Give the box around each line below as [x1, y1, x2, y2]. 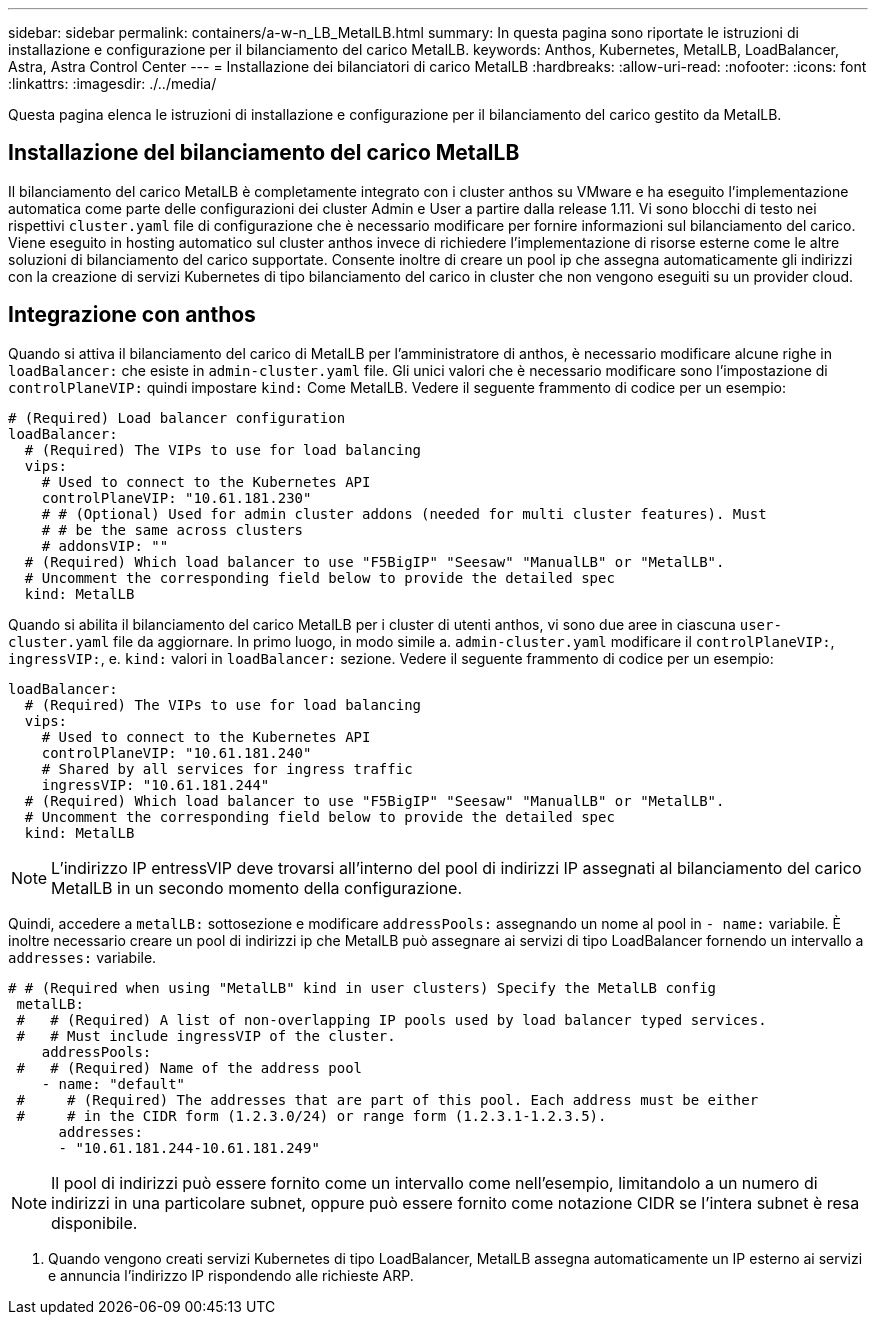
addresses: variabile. [8, 948, 157, 966]
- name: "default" [41, 1075, 186, 1092]
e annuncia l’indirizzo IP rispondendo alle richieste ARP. [48, 1266, 414, 1284]
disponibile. [51, 1212, 138, 1233]
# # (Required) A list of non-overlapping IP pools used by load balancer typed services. [16, 1011, 767, 1028]
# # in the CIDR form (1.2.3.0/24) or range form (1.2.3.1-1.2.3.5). [16, 1107, 607, 1124]
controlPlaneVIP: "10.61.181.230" [41, 489, 312, 506]
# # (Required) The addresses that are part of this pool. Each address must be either [16, 1091, 759, 1108]
